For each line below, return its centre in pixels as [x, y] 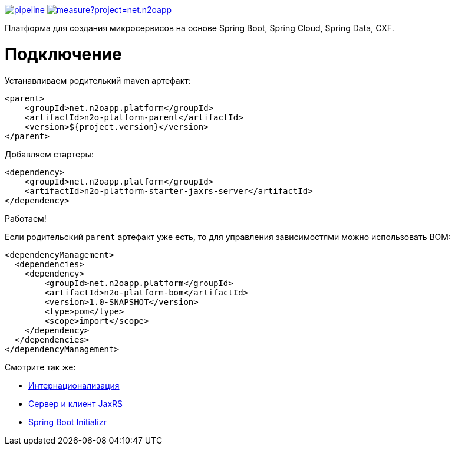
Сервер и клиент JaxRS [76, 403]
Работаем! [26, 218]
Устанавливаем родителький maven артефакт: [98, 80]
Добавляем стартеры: [49, 154]
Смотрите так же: [40, 367]
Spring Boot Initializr [67, 422]
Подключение [63, 54]
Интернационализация [74, 385]
